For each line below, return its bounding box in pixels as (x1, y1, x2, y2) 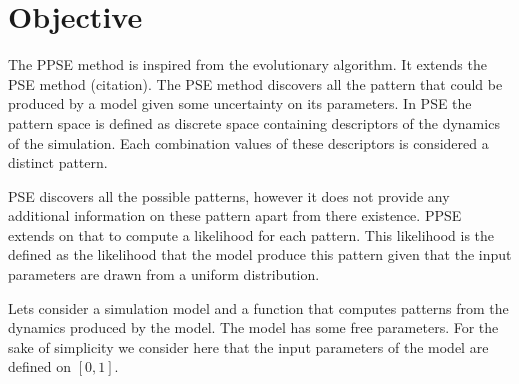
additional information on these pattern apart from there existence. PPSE (8, 205, 462, 226)
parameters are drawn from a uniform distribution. (8, 264, 320, 285)
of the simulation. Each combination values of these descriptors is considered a (8, 132, 489, 153)
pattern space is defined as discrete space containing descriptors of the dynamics (8, 112, 500, 133)
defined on (8, 356, 72, 377)
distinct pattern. (8, 152, 108, 173)
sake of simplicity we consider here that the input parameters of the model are (8, 336, 489, 357)
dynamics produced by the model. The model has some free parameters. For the (8, 317, 499, 338)
